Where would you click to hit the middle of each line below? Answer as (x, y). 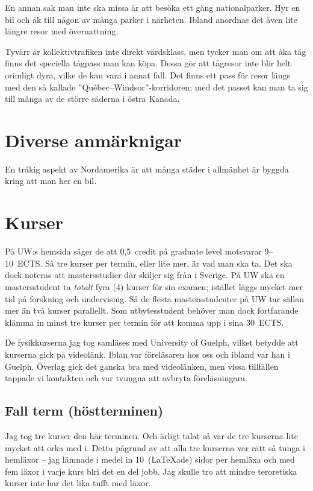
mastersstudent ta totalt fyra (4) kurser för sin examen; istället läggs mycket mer (154, 286)
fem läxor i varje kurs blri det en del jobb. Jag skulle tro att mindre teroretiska (151, 471)
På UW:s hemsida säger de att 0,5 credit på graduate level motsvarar (133, 251)
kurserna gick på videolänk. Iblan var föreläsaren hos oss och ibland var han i (147, 354)
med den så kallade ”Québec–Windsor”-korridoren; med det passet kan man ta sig (156, 87)
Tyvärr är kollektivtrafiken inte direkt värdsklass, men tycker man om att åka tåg (156, 51)
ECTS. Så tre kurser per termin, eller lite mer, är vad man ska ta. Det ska (155, 263)
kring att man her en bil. (51, 181)
